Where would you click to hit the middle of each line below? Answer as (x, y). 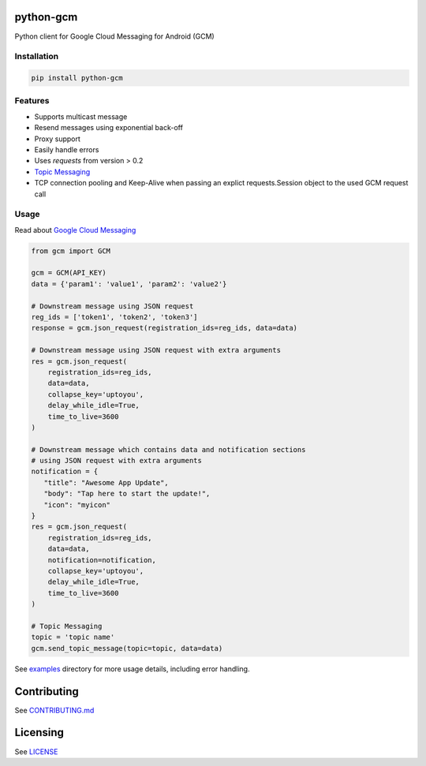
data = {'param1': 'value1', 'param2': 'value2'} (129, 284)
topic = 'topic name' (73, 637)
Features (32, 101)
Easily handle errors (67, 149)
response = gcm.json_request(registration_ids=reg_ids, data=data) (164, 328)
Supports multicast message (81, 116)
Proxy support (57, 139)
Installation (37, 57)
